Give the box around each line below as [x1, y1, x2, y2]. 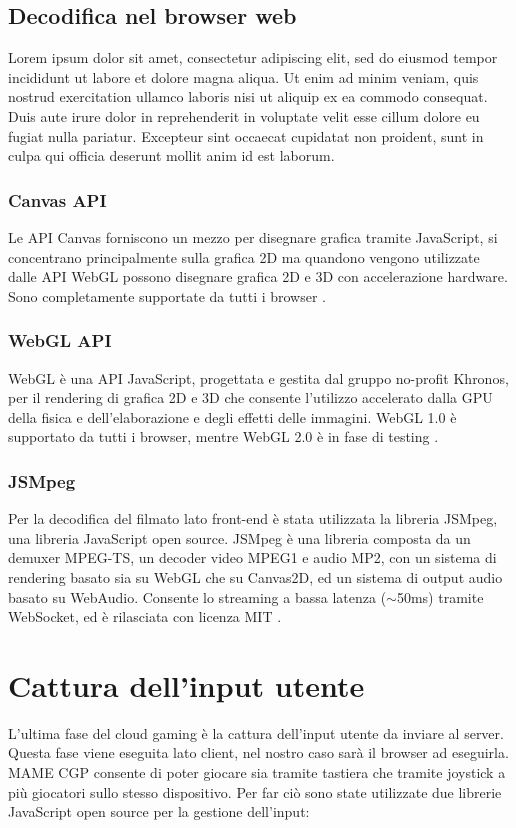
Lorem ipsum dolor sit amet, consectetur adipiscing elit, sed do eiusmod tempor [8, 47, 498, 68]
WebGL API [8, 328, 112, 353]
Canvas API [8, 187, 107, 212]
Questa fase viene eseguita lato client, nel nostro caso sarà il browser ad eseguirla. [8, 742, 509, 763]
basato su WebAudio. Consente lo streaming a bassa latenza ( [8, 586, 387, 607]
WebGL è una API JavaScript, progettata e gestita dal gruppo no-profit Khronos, [8, 367, 509, 388]
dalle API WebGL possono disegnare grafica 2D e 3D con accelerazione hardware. [8, 266, 508, 287]
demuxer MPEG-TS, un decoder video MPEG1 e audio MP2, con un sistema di [8, 547, 497, 568]
